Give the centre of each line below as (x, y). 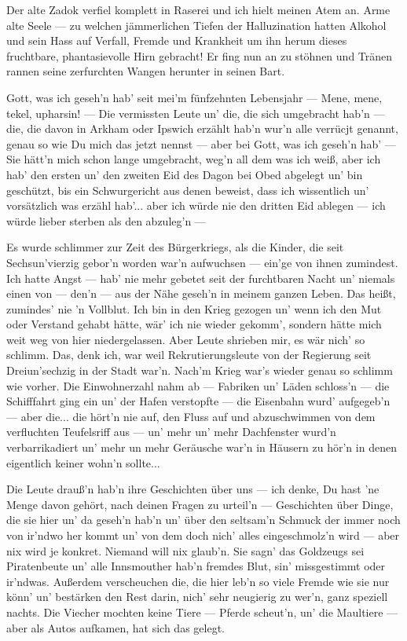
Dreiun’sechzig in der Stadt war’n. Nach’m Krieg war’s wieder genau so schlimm (200, 370)
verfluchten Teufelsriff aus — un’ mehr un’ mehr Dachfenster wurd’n (171, 432)
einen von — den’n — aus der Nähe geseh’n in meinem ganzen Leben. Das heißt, (201, 293)
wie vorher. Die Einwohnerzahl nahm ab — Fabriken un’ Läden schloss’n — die (198, 385)
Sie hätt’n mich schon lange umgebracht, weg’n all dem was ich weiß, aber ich (194, 159)
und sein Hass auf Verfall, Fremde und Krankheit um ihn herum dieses (177, 40)
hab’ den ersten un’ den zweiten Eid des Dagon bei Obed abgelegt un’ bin (185, 174)
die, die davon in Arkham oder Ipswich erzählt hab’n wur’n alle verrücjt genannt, (202, 128)
